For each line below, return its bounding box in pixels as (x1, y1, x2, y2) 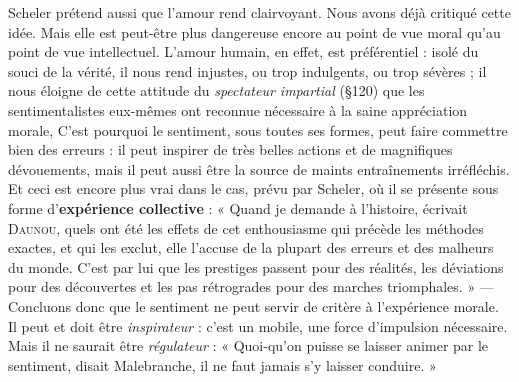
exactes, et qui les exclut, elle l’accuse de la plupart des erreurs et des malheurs (8, 237, 494, 258)
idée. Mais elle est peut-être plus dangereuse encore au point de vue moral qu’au (8, 21, 501, 42)
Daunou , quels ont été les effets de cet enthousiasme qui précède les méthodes (8, 217, 484, 238)
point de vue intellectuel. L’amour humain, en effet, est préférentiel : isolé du (8, 41, 479, 62)
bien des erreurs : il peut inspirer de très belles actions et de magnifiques (8, 139, 453, 160)
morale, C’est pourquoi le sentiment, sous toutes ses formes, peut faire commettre (8, 119, 508, 140)
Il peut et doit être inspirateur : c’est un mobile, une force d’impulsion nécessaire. (8, 315, 508, 336)
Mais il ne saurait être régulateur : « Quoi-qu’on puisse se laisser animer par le (8, 335, 489, 356)
